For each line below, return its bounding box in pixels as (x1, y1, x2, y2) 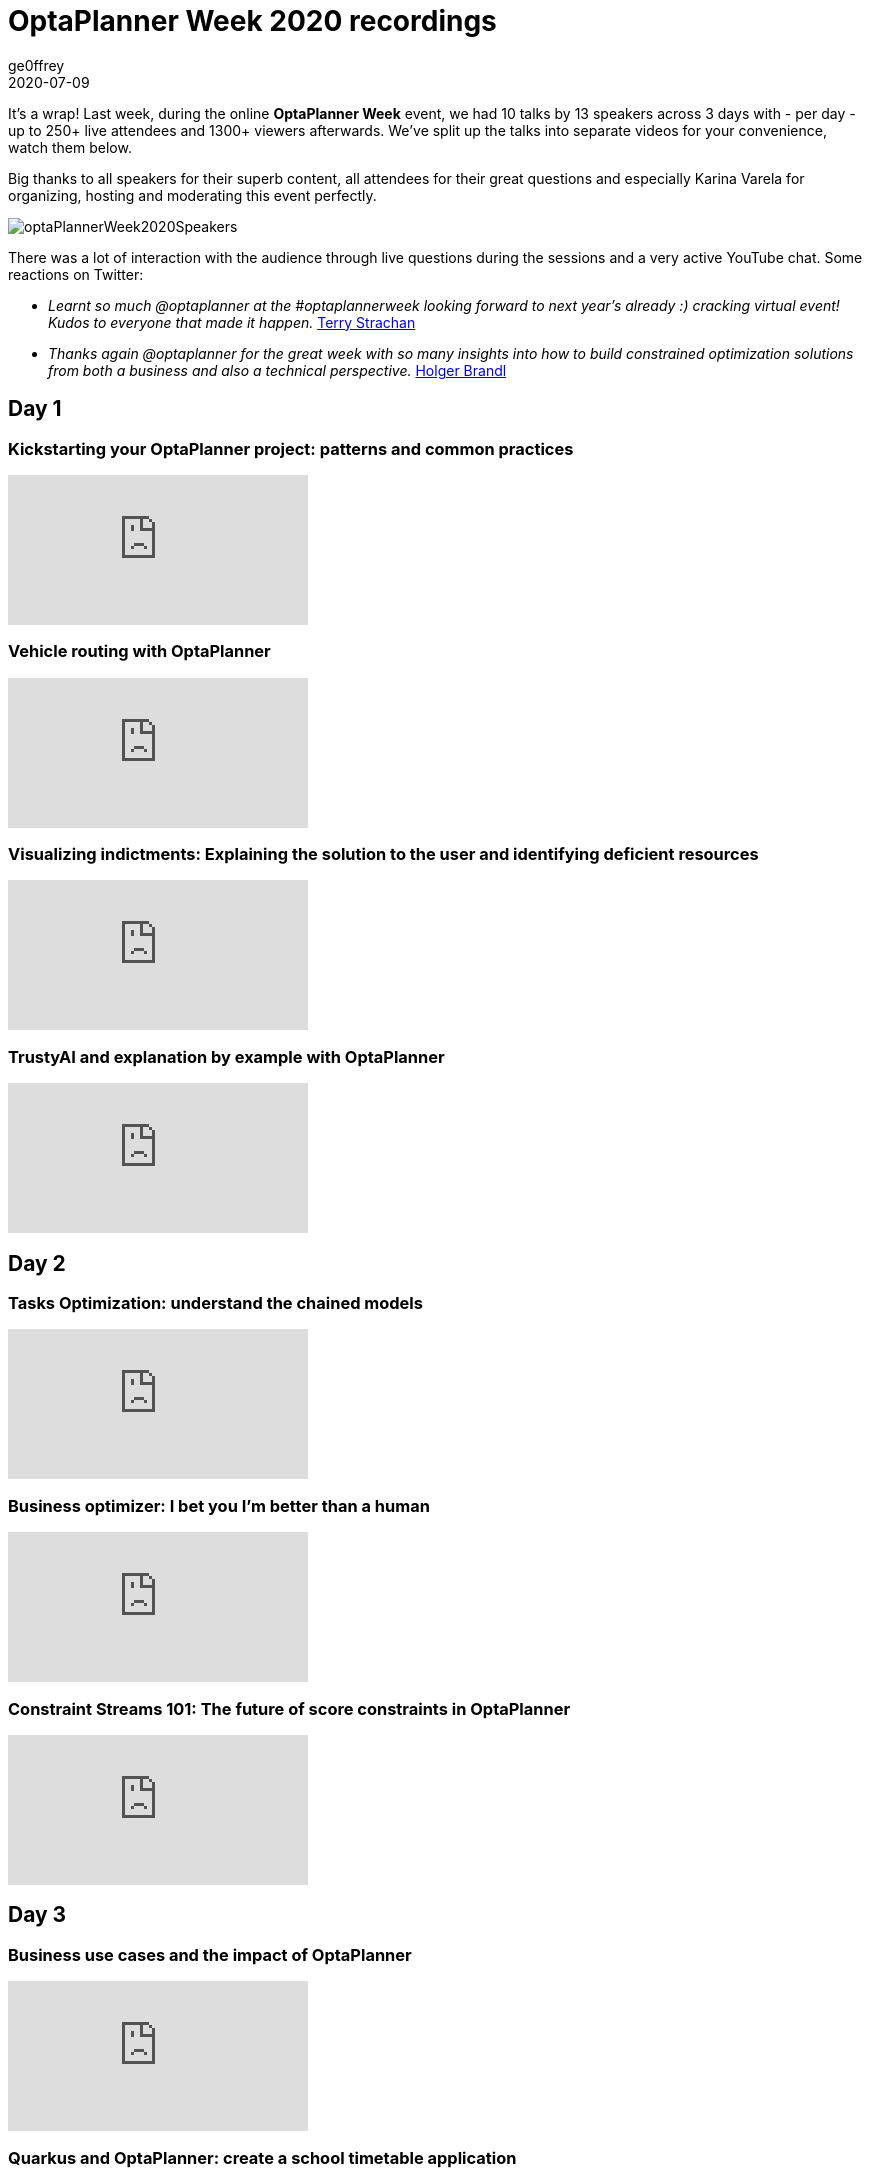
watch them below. (8, 138, 132, 156)
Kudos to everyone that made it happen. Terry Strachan (48, 313, 416, 331)
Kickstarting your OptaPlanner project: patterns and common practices (8, 438, 574, 459)
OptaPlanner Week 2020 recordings (8, 4, 497, 38)
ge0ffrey (8, 56, 65, 74)
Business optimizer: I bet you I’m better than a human (8, 1495, 430, 1516)
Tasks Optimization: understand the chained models (8, 1293, 423, 1314)
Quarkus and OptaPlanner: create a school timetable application (8, 2147, 517, 2168)
